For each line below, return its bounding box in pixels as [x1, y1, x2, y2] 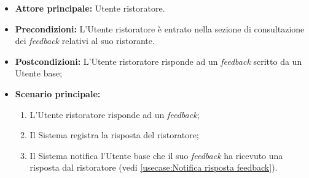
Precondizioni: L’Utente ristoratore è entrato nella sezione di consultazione [15, 22, 305, 35]
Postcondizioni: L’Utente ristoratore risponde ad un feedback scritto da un [15, 54, 302, 67]
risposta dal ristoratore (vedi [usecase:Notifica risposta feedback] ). [29, 161, 278, 174]
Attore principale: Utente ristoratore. [15, 2, 165, 14]
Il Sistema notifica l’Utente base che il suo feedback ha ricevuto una [29, 149, 283, 161]
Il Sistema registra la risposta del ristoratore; [29, 128, 199, 141]
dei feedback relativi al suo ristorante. [15, 34, 155, 47]
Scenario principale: [15, 87, 101, 100]
